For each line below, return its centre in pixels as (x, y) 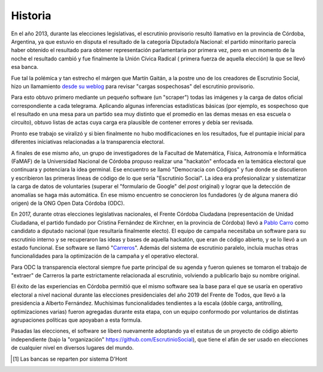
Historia (31, 16)
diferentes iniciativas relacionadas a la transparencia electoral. (88, 142)
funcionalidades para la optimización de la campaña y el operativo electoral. (105, 256)
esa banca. (25, 67)
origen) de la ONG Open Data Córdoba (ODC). (68, 203)
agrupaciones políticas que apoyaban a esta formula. (77, 320)
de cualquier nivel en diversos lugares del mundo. (72, 348)
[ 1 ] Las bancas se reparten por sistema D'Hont (70, 359)
